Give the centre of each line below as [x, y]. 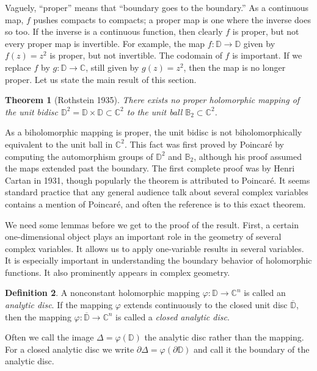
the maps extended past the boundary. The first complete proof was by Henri [150, 168]
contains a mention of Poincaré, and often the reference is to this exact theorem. [155, 204]
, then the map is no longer [235, 67]
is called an [265, 293]
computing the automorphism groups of [79, 156]
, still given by [112, 67]
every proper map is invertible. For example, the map [105, 43]
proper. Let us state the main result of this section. [101, 79]
